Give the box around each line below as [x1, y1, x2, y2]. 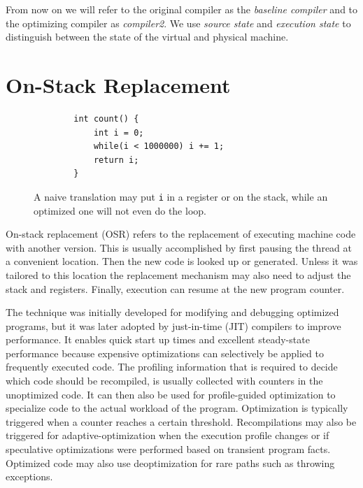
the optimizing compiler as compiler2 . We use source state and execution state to [6, 15, 351, 30]
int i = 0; [93, 127, 144, 138]
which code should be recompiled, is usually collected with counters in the [6, 373, 323, 388]
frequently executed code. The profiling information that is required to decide [6, 359, 338, 374]
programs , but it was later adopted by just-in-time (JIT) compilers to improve [6, 318, 341, 333]
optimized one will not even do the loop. [34, 203, 206, 217]
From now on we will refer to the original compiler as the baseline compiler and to [6, 2, 358, 16]
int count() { [73, 113, 139, 124]
